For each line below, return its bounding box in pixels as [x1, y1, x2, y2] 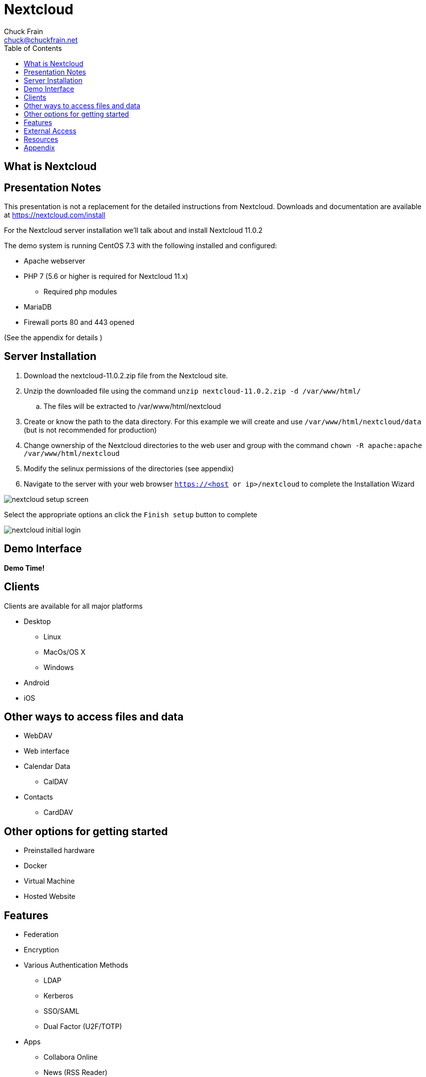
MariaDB [24, 303, 52, 312]
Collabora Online [43, 1053, 98, 1062]
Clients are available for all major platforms [4, 601, 143, 610]
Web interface [24, 747, 70, 756]
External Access [24, 126, 77, 135]
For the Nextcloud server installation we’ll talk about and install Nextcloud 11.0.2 [4, 226, 263, 235]
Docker [24, 861, 47, 870]
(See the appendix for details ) [4, 333, 103, 342]
